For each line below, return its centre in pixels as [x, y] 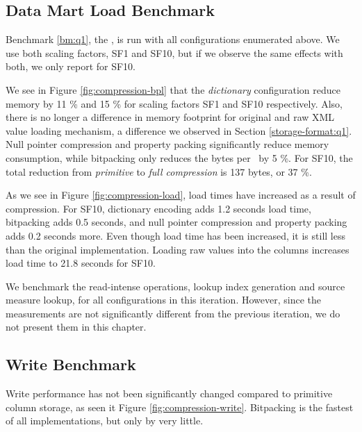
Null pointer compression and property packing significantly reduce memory [167, 144]
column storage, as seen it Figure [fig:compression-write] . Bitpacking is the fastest [180, 407]
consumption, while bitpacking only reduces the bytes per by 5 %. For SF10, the [179, 157]
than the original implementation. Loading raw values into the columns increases [178, 249]
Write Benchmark [71, 364]
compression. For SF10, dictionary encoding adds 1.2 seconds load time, [158, 208]
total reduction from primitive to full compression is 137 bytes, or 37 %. [159, 171]
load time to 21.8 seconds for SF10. [81, 263]
